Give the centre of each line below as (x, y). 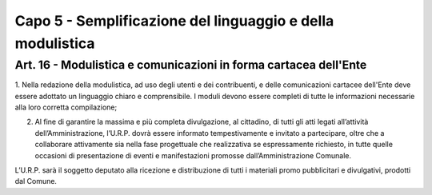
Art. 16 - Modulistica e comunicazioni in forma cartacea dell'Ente (191, 65)
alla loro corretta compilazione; (66, 107)
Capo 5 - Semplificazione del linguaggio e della (174, 21)
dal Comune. (36, 181)
